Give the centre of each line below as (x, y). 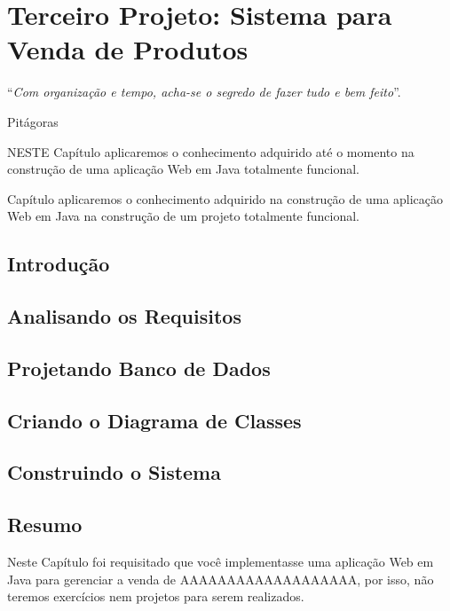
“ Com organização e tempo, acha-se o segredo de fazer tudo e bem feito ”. (204, 92)
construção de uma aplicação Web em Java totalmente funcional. (183, 169)
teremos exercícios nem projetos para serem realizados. (156, 596)
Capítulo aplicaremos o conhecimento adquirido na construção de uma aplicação (225, 198)
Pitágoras (33, 121)
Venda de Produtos (128, 49)
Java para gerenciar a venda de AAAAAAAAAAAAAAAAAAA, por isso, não (221, 579)
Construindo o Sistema (114, 472)
